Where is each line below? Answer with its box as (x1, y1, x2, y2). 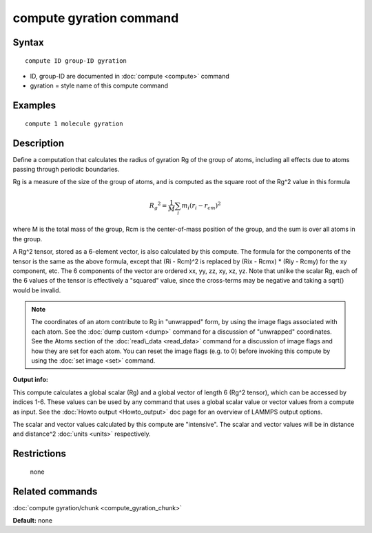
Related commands (12, 485, 98, 497)
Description (12, 137, 65, 149)
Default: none (12, 516, 53, 525)
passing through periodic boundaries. (12, 165, 120, 174)
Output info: (12, 376, 48, 384)
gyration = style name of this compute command (30, 81, 169, 90)
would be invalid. (12, 286, 61, 294)
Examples (12, 100, 56, 112)
